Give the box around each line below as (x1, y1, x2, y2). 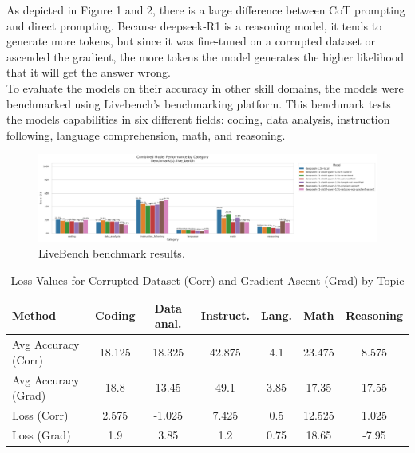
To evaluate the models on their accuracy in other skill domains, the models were (6, 79, 404, 96)
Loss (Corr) (12, 406, 69, 423)
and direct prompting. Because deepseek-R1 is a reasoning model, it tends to (6, 17, 382, 33)
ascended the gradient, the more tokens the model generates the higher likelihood (6, 48, 405, 65)
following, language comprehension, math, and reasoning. (6, 126, 286, 143)
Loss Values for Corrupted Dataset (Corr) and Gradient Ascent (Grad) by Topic (10, 272, 405, 289)
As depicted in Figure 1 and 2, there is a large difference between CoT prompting (6, 2, 405, 18)
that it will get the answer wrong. (6, 64, 171, 81)
